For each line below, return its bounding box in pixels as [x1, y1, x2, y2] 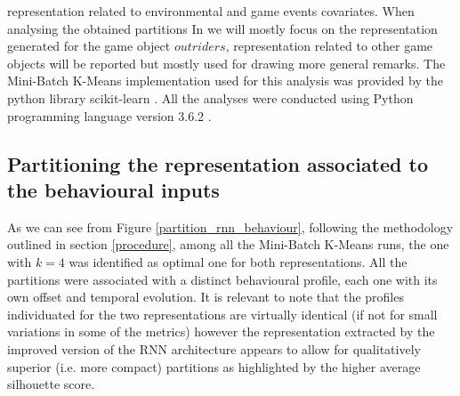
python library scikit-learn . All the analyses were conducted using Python [7, 88, 414, 107]
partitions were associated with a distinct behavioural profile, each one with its [7, 270, 438, 288]
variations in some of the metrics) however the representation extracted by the [7, 322, 435, 341]
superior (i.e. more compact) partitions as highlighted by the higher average [7, 357, 421, 376]
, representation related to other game [225, 36, 433, 55]
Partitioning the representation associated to [7, 150, 429, 177]
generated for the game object [7, 36, 171, 55]
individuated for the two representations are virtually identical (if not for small [7, 304, 438, 323]
